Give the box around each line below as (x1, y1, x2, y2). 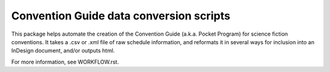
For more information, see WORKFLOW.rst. (11, 58, 119, 65)
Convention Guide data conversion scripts (11, 9, 230, 22)
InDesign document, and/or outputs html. (11, 47, 116, 54)
